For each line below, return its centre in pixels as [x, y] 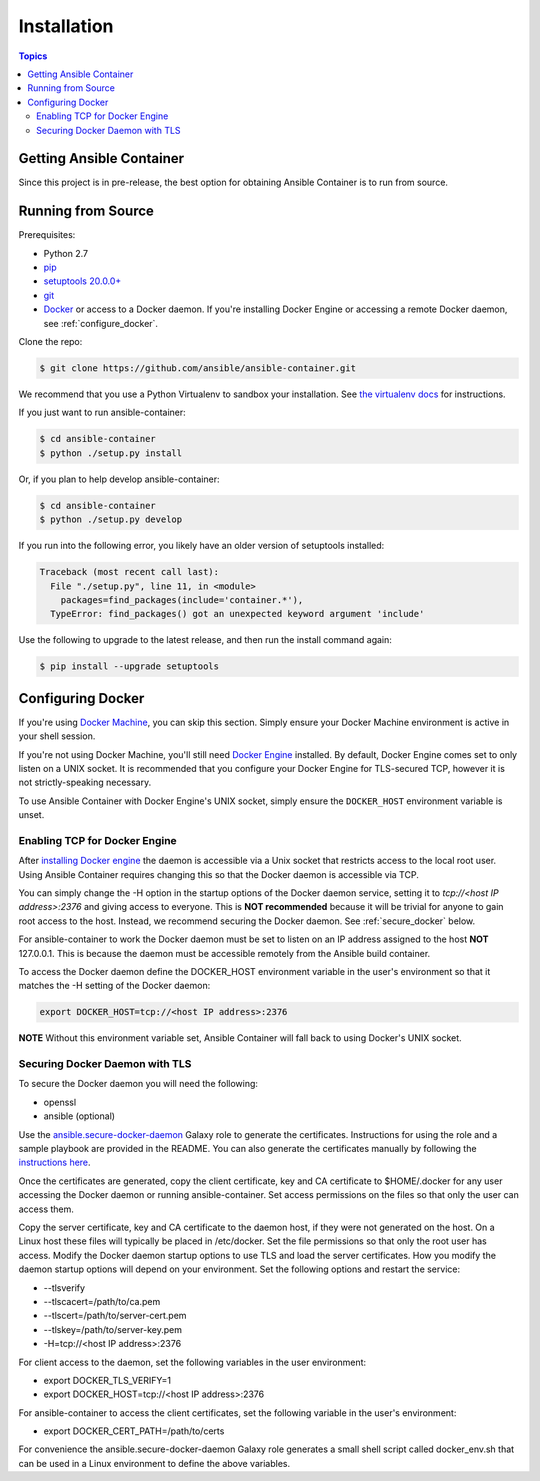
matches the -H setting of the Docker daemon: [114, 986]
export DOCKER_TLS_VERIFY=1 [107, 1380]
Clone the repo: [50, 342]
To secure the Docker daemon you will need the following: [138, 1084]
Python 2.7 [66, 253]
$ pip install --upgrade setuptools [129, 666]
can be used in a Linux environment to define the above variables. [154, 1463]
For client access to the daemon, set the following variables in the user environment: [192, 1362]
